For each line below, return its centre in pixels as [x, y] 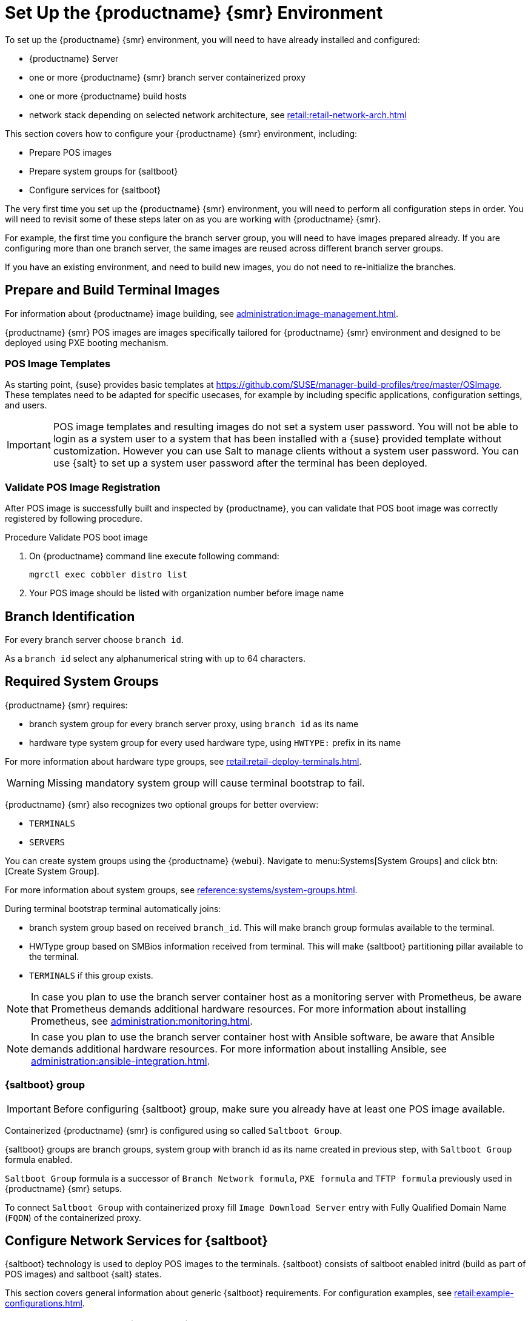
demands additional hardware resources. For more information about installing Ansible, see [239, 1049]
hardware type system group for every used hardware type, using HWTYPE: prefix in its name [215, 742]
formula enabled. [39, 1159]
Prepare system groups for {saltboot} [104, 171]
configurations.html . [45, 1303]
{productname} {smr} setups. [63, 1188]
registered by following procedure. [74, 519]
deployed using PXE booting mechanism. [87, 342]
